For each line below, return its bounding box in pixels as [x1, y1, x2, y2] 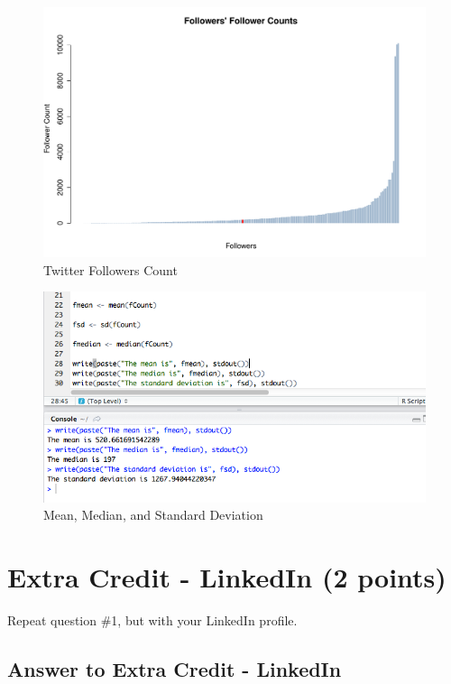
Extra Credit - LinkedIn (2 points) [7, 559, 446, 596]
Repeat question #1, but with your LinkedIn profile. [7, 611, 298, 630]
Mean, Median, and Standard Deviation [43, 505, 263, 524]
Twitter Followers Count [43, 260, 178, 279]
